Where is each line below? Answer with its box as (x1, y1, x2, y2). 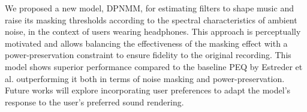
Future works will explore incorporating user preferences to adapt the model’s (5, 84, 291, 96)
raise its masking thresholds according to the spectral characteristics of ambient (5, 13, 297, 26)
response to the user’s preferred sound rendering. (5, 95, 184, 108)
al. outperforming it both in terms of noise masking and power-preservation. (5, 72, 285, 84)
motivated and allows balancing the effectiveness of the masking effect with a (5, 37, 288, 49)
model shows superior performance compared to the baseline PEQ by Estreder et (5, 60, 303, 72)
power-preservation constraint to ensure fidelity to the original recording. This (5, 49, 291, 61)
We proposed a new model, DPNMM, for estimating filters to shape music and (5, 2, 294, 14)
